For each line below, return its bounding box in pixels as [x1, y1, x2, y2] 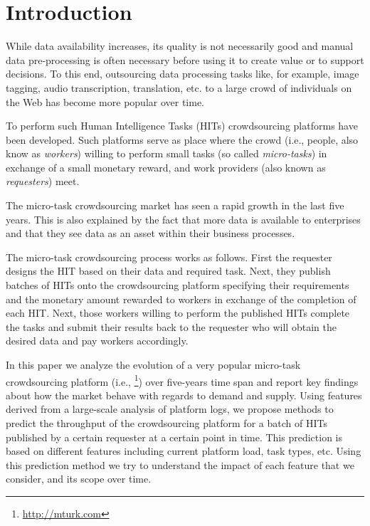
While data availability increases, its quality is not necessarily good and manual [6, 38, 354, 53]
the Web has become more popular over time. [6, 94, 205, 109]
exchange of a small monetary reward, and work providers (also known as [6, 159, 326, 174]
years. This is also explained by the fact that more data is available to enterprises [6, 211, 361, 226]
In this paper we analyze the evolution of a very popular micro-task [6, 357, 301, 372]
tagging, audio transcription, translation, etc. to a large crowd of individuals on [6, 80, 352, 95]
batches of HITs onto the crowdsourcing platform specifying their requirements [6, 278, 349, 293]
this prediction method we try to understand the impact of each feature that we [6, 457, 354, 472]
